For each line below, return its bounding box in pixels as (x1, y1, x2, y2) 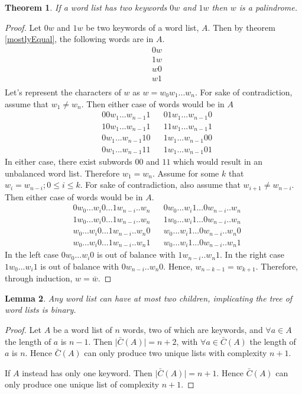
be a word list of (53, 323, 112, 336)
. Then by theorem (207, 21, 275, 33)
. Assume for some (152, 166, 219, 179)
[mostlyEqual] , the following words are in (5, 33, 154, 45)
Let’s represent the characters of (5, 85, 121, 98)
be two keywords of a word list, (86, 21, 199, 33)
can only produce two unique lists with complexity (84, 347, 267, 359)
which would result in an (173, 155, 263, 168)
